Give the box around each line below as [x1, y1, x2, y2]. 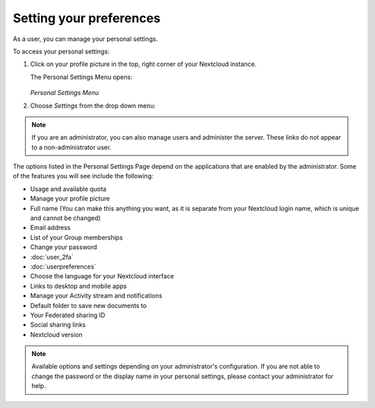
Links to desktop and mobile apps [30, 282, 127, 290]
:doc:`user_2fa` [30, 253, 74, 261]
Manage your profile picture [30, 194, 110, 203]
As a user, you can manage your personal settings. [12, 35, 158, 43]
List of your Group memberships [30, 233, 123, 241]
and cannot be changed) [30, 214, 101, 222]
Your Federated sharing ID [30, 311, 106, 319]
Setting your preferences [12, 10, 161, 26]
